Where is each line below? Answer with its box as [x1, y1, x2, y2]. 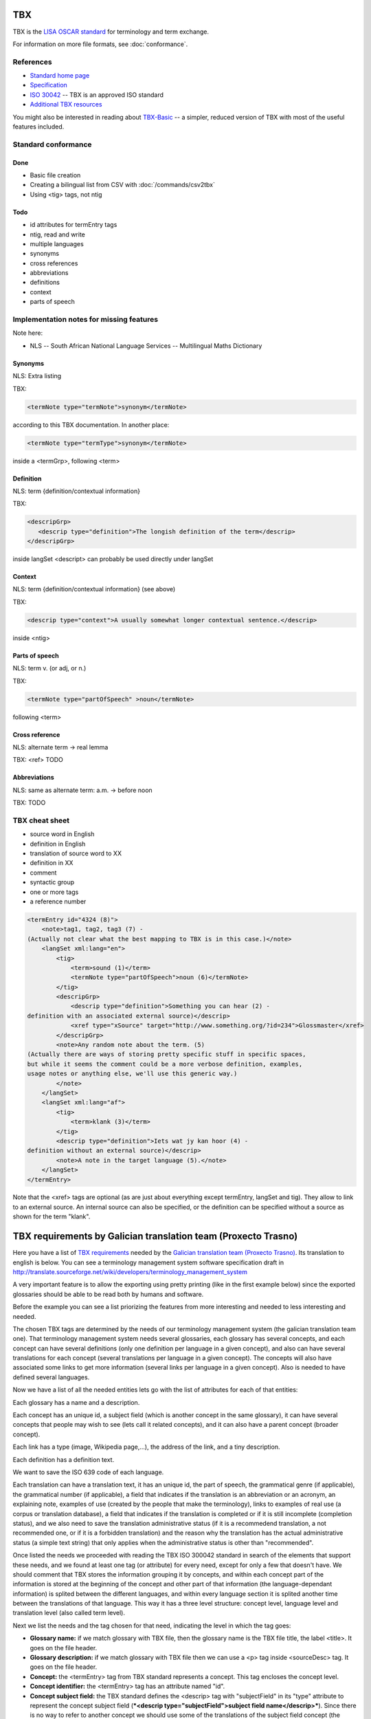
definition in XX [30, 859, 74, 867]
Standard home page [30, 72, 90, 80]
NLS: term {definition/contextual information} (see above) [12, 585, 176, 593]
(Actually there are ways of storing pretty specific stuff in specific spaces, [27, 1051, 306, 1058]
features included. [12, 122, 65, 131]
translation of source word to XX [30, 849, 122, 857]
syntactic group [30, 878, 75, 886]
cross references [30, 259, 78, 267]
